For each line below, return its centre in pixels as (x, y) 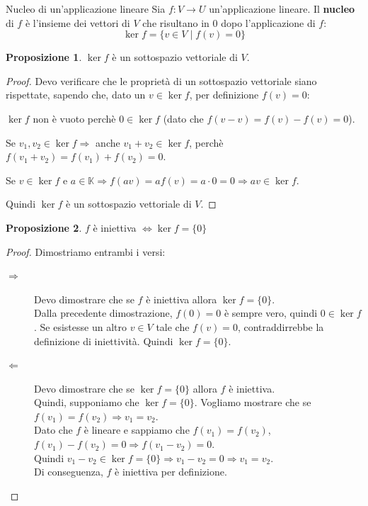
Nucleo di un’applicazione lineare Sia (86, 9)
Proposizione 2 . (44, 227)
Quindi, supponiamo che (87, 402)
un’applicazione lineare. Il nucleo (282, 9)
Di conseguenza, (69, 472)
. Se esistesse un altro (80, 326)
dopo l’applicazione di (268, 22)
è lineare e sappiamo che (137, 430)
